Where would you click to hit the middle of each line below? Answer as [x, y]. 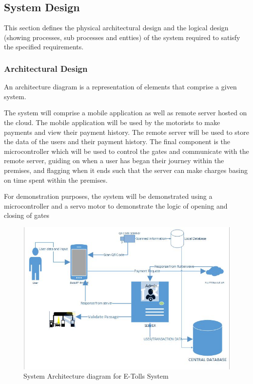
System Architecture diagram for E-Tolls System [96, 376]
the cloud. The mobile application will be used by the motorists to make [112, 122]
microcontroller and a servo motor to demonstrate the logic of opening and [116, 205]
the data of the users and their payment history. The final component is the [117, 141]
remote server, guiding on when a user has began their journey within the [114, 160]
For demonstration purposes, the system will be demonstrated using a [108, 196]
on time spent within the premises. [56, 180]
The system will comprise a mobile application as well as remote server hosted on [126, 113]
